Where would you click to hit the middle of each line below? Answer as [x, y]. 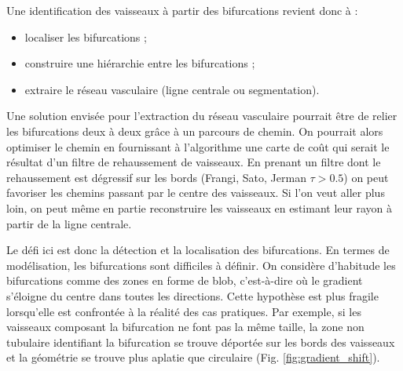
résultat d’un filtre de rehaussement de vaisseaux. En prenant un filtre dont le [194, 162]
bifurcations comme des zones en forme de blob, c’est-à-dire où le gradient [185, 280]
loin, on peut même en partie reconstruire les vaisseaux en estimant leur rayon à [199, 207]
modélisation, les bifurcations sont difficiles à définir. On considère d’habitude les [201, 265]
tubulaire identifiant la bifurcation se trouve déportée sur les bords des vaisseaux [201, 342]
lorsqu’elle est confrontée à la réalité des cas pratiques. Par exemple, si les [184, 311]
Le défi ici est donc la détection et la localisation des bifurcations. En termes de [198, 250]
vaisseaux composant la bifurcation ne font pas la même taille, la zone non [185, 327]
